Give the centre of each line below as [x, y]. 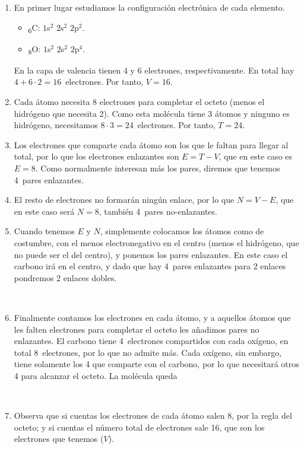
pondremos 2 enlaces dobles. [65, 277]
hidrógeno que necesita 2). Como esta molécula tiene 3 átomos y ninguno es [152, 113]
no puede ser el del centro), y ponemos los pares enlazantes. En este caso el [151, 254]
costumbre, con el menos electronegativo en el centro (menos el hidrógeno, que [156, 242]
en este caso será [44, 211]
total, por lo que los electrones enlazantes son [96, 156]
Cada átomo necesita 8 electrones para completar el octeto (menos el [139, 102]
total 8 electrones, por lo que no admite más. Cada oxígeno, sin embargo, [148, 352]
